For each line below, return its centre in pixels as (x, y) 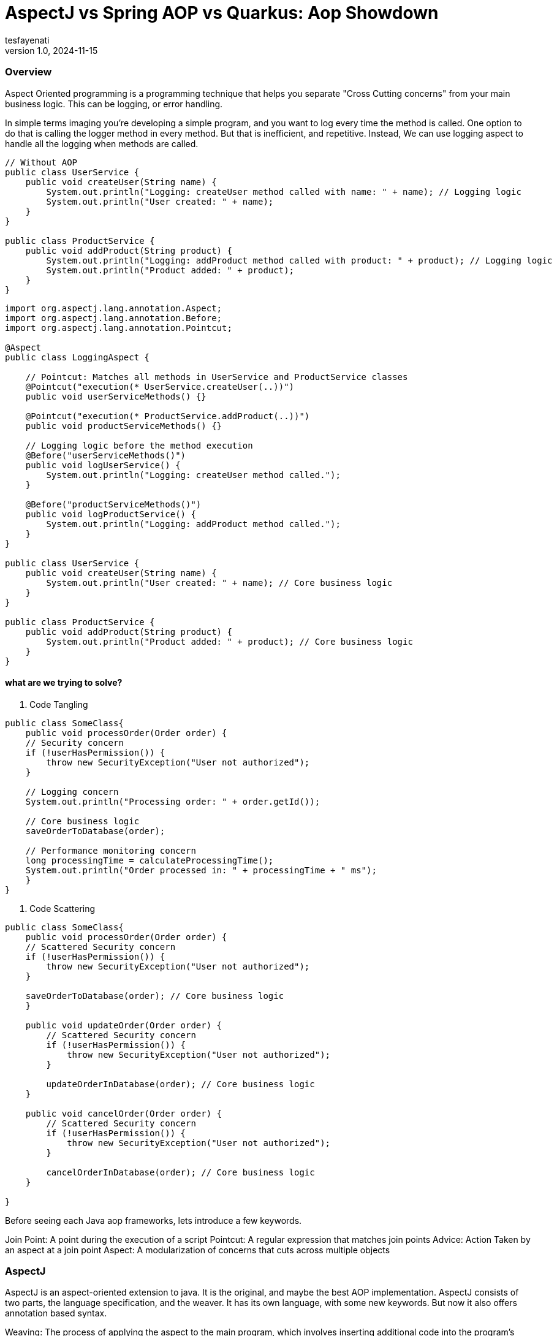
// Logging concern (72, 791)
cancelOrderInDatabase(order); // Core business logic (180, 1172)
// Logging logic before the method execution (139, 445)
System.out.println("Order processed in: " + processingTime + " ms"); (201, 870)
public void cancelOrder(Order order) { (124, 1113)
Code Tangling (59, 704)
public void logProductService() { (111, 514)
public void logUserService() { (103, 465)
